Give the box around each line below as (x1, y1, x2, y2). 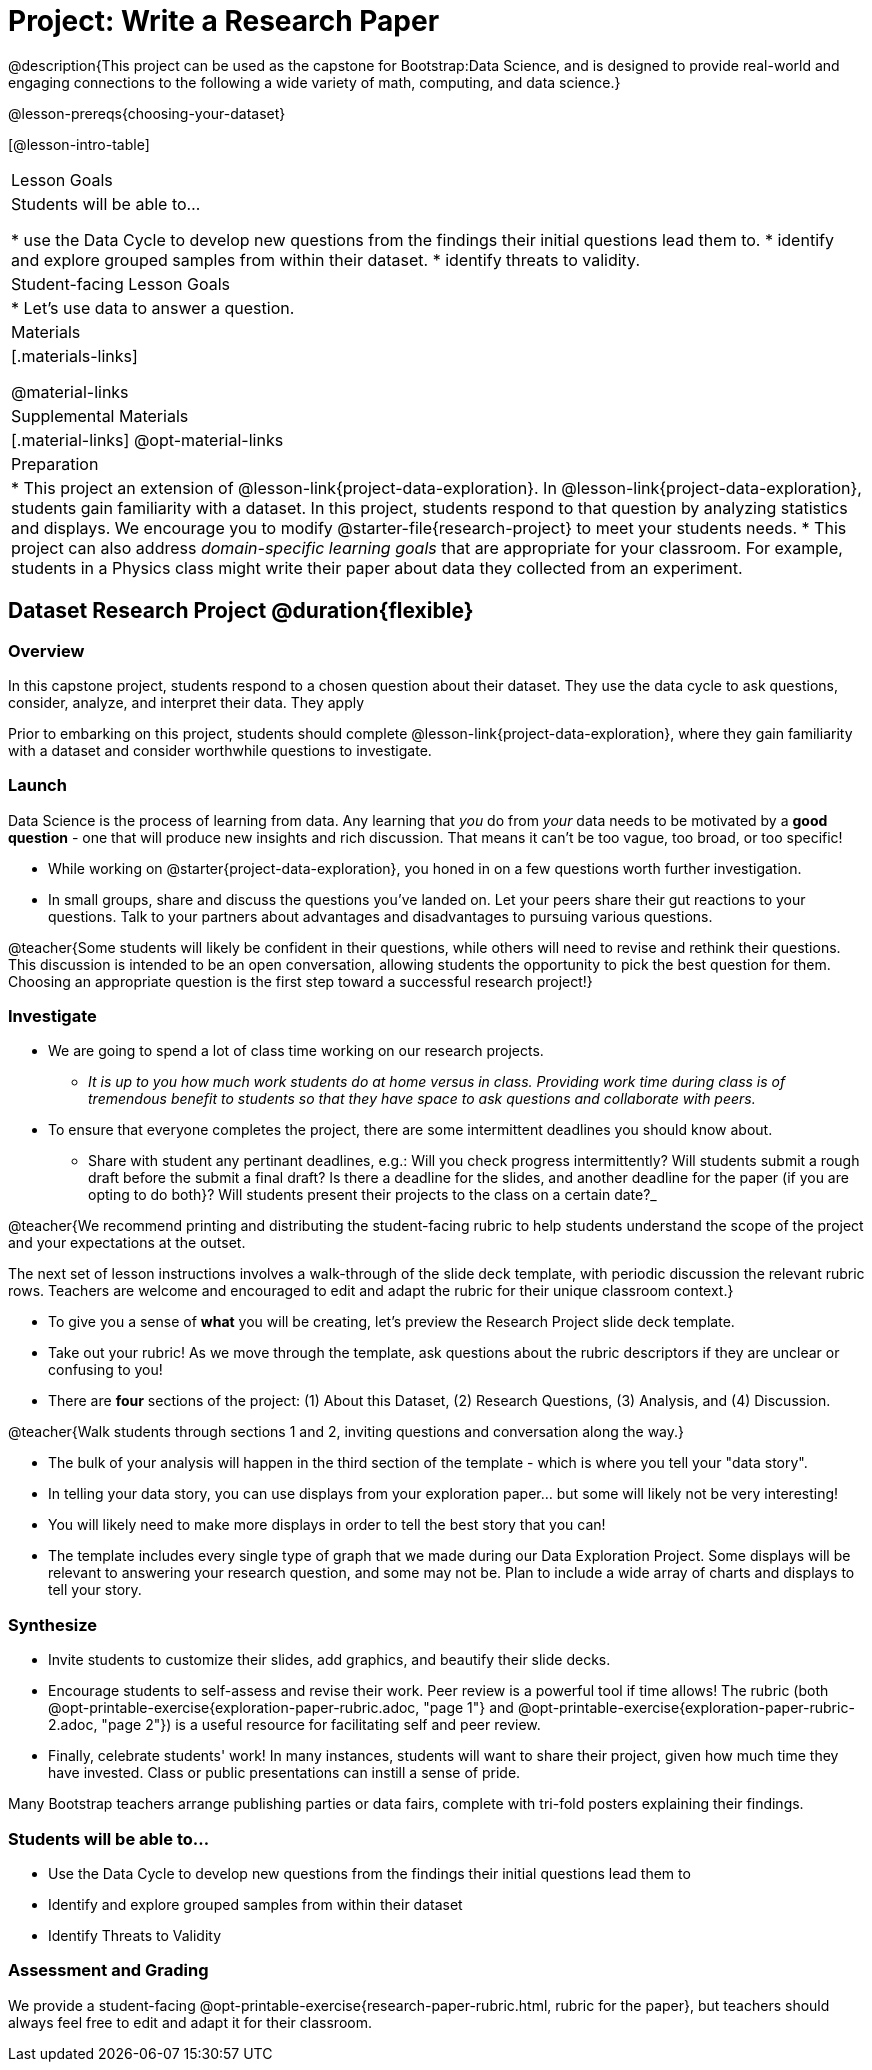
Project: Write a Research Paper (8, 4, 440, 38)
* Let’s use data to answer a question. (11, 297, 295, 318)
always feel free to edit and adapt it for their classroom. (8, 2013, 372, 2031)
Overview (8, 640, 85, 661)
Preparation (11, 453, 99, 474)
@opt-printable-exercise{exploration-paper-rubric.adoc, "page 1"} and (48, 1699, 514, 1717)
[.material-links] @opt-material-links (11, 429, 284, 450)
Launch (8, 775, 67, 796)
